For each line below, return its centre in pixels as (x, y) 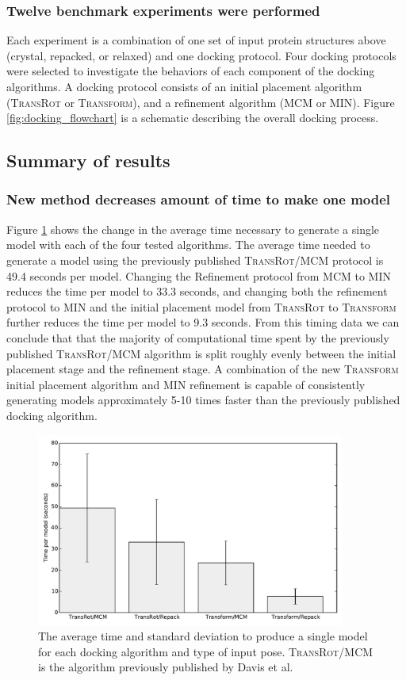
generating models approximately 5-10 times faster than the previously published (203, 400)
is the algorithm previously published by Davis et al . (166, 667)
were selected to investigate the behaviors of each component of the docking (191, 71)
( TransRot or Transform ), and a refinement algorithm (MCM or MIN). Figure (201, 102)
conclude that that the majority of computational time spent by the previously (198, 337)
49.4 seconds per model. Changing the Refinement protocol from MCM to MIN (199, 275)
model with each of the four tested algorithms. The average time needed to (188, 244)
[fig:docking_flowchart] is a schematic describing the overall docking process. (193, 118)
